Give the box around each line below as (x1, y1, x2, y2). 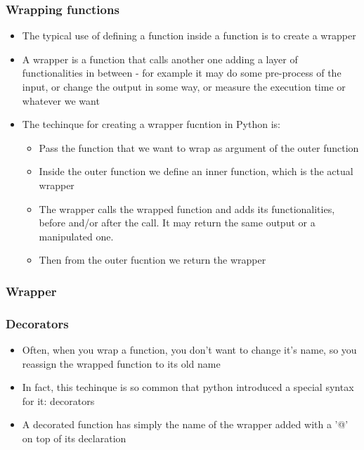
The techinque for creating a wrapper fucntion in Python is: (22, 117, 280, 131)
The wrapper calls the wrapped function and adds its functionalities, (39, 201, 335, 216)
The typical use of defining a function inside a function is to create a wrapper (22, 28, 356, 43)
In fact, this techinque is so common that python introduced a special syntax (22, 380, 354, 394)
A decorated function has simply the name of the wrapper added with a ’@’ (22, 417, 349, 432)
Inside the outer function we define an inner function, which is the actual (39, 164, 353, 179)
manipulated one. (39, 229, 114, 243)
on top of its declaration (22, 430, 126, 445)
